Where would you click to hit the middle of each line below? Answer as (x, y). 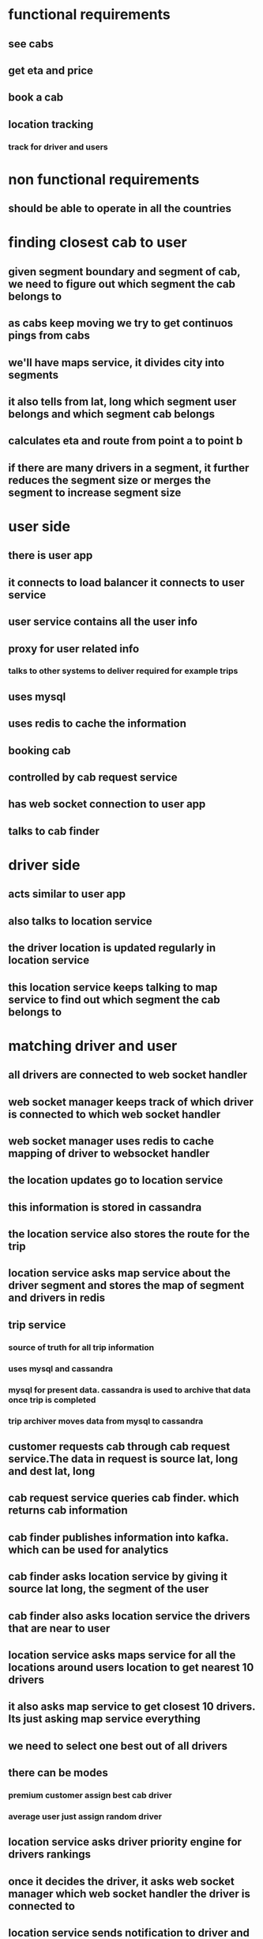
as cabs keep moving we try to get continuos (121, 323)
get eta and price (51, 70)
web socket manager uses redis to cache (111, 1141)
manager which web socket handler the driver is (129, 1894)
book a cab (36, 98)
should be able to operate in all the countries (120, 208)
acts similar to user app (67, 894)
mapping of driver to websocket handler (109, 1153)
